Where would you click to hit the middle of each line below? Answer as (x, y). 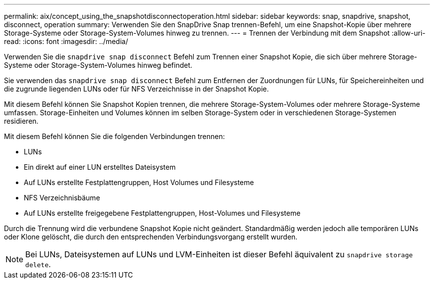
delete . (38, 264)
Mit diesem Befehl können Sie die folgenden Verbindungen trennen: (114, 136)
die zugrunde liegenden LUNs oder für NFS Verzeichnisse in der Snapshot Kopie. (136, 89)
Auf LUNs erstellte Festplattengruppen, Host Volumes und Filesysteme (139, 182)
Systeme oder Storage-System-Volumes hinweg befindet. (98, 65)
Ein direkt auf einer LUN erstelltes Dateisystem (100, 167)
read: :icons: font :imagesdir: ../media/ (66, 41)
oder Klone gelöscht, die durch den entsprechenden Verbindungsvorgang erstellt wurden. (151, 237)
